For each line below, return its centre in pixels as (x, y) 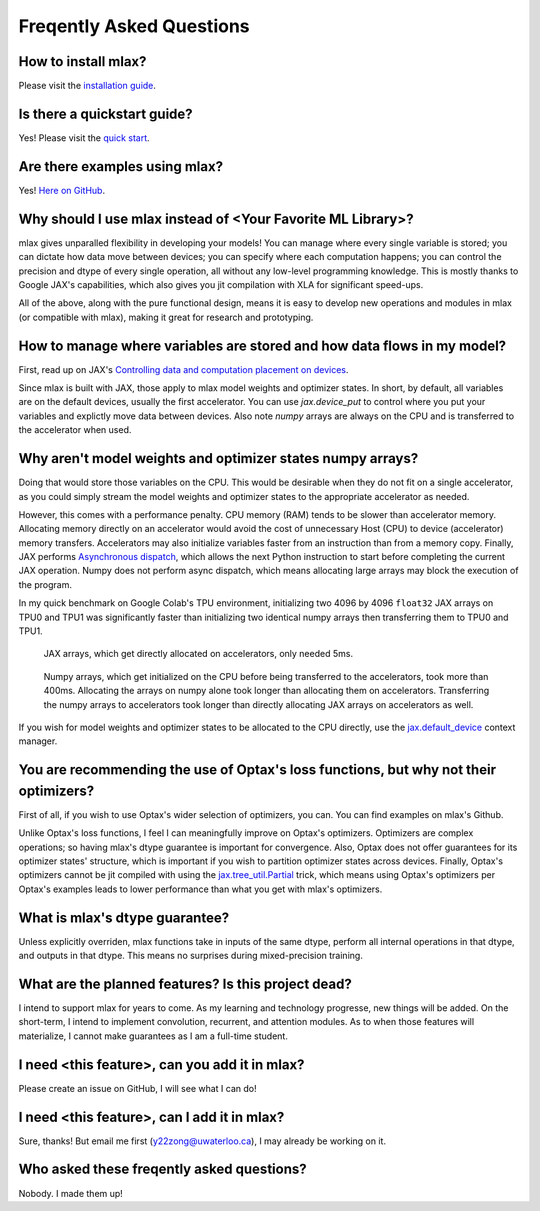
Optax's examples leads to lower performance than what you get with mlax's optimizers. (200, 889)
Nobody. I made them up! (71, 1193)
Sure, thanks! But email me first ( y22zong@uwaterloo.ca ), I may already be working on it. (202, 1141)
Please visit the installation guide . (87, 86)
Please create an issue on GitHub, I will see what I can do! (137, 1088)
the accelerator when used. (75, 430)
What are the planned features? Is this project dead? (185, 983)
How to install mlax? (82, 61)
